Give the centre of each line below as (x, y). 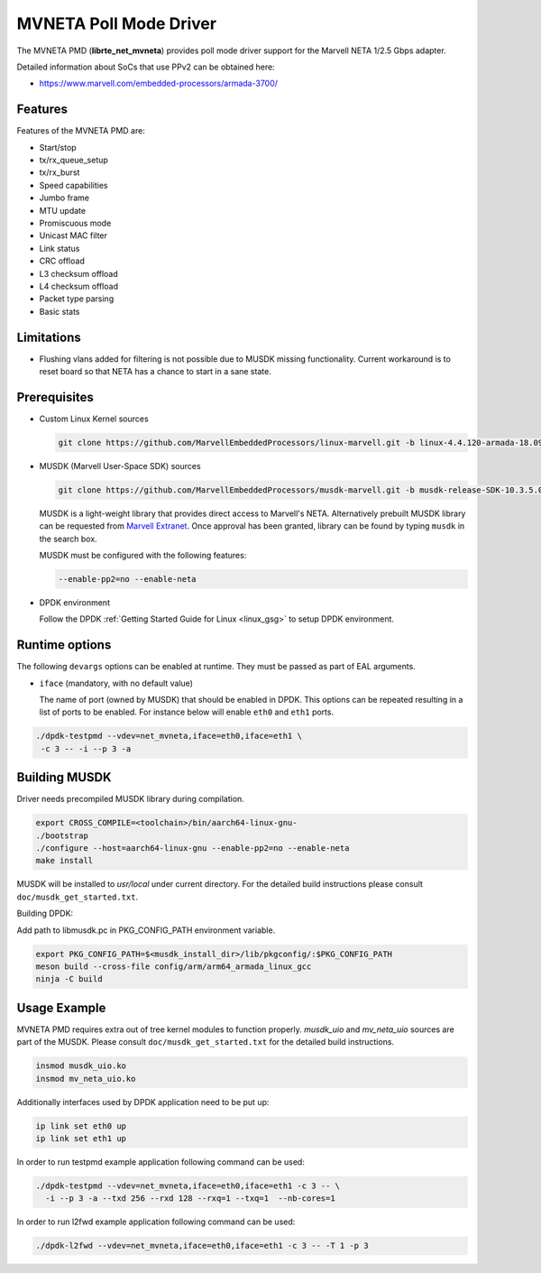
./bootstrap (62, 835)
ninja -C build (69, 979)
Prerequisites (55, 397)
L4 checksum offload (79, 286)
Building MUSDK (64, 777)
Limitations (49, 337)
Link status (60, 248)
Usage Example (61, 1007)
